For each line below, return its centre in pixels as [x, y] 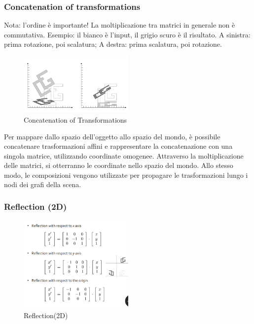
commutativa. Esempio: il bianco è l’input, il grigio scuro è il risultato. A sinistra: [127, 34]
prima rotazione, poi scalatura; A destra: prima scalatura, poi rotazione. [113, 44]
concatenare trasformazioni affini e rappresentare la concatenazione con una [118, 146]
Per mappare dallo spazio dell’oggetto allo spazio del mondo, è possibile [112, 136]
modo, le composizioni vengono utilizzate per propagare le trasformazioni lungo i [126, 175]
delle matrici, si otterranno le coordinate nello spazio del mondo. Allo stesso [119, 165]
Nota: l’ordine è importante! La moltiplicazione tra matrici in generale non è [120, 25]
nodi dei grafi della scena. [43, 184]
